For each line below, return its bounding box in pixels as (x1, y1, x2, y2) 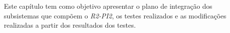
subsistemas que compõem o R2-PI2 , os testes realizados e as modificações (4, 10, 227, 20)
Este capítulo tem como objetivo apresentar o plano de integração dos (4, 1, 212, 11)
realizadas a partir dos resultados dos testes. (4, 20, 136, 30)
